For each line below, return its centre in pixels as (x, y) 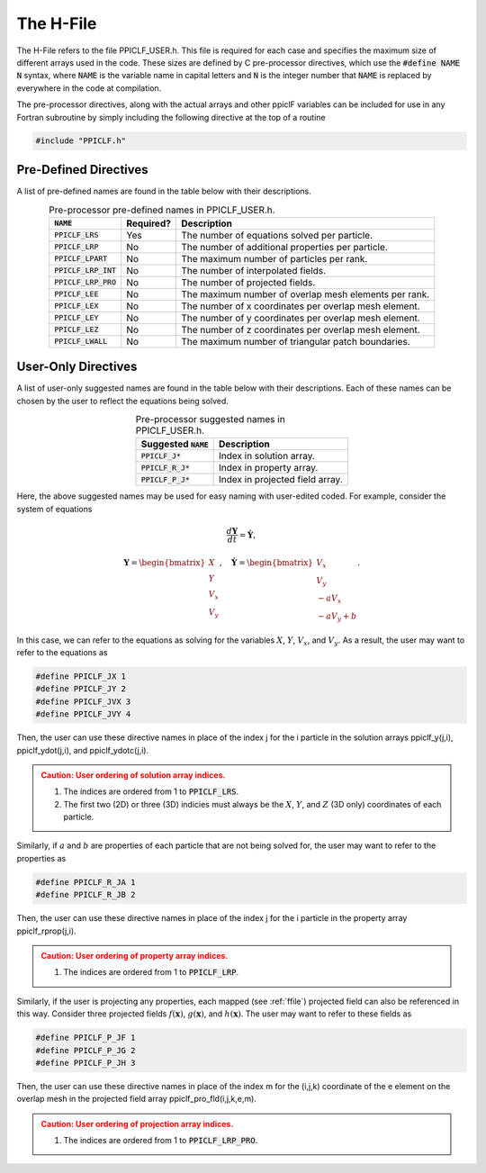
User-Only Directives (77, 367)
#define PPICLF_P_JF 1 (85, 1038)
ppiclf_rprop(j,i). (46, 931)
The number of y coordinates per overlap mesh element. (301, 318)
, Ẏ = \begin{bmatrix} (266, 562)
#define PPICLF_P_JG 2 (85, 1050)
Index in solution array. (267, 456)
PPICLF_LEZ (76, 330)
